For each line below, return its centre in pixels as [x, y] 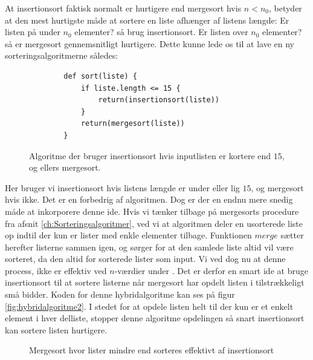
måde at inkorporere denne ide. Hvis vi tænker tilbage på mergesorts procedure [152, 211]
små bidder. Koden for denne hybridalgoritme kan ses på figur [120, 294]
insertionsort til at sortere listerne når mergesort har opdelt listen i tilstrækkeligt [155, 282]
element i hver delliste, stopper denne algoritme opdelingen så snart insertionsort [155, 318]
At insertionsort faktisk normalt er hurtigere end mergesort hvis [123, 8]
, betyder [285, 8]
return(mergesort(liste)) [133, 124]
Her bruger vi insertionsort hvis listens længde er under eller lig [122, 187]
